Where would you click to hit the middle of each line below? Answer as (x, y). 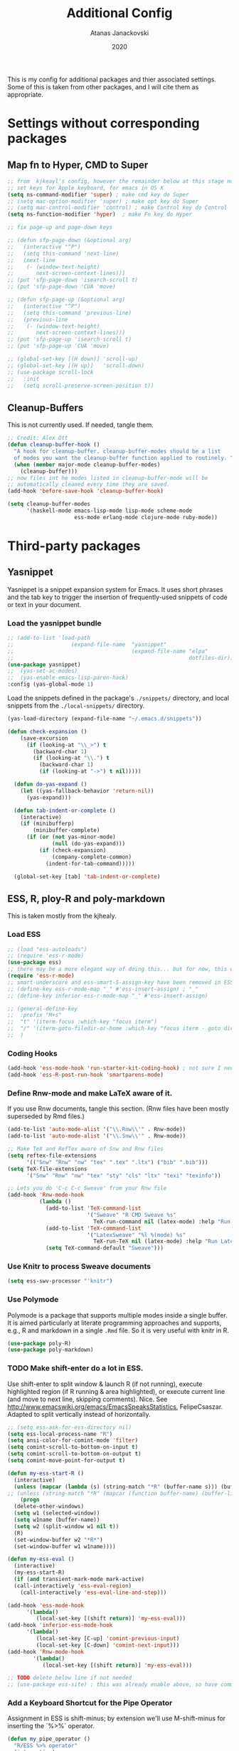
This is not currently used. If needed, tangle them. (81, 425)
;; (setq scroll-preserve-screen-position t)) (81, 386)
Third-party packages (74, 546)
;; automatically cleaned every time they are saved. (89, 485)
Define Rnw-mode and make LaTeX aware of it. (90, 1093)
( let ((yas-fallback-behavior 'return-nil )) (87, 791)
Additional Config (119, 13)
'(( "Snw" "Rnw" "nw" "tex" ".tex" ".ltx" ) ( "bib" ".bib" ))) (117, 1162)
